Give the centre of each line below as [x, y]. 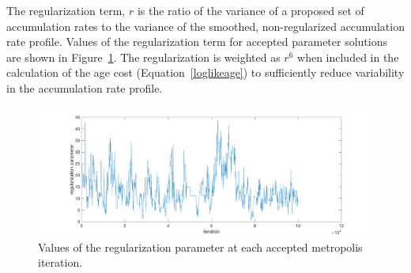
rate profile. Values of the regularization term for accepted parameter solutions [197, 42]
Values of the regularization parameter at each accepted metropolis [200, 246]
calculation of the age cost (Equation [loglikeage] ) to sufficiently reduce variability [205, 72]
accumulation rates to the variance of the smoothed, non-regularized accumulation [205, 26]
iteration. [60, 262]
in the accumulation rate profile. [85, 87]
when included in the [348, 57]
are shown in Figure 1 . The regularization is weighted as [143, 57]
